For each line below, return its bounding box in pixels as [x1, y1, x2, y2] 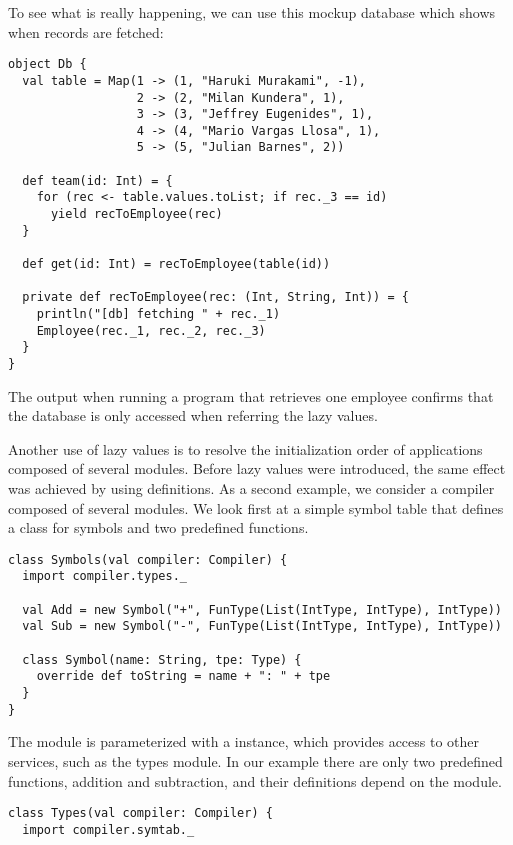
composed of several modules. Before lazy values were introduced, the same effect [8, 458, 506, 479]
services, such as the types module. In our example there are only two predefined [8, 750, 503, 771]
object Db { [8, 57, 87, 72]
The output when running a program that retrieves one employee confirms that [8, 385, 494, 406]
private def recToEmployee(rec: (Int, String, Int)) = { [22, 290, 409, 305]
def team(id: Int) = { [22, 173, 173, 188]
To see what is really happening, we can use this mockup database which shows [8, 2, 496, 22]
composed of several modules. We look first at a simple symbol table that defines [8, 497, 504, 518]
